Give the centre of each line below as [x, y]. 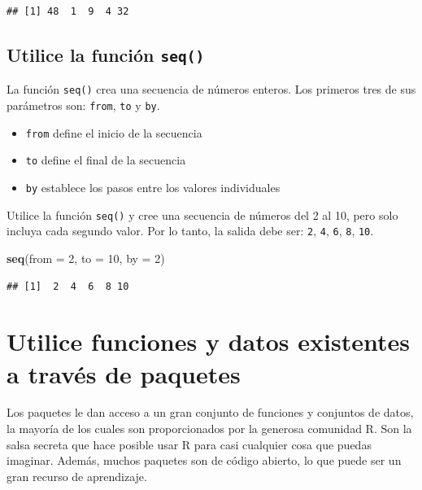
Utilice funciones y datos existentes [208, 341]
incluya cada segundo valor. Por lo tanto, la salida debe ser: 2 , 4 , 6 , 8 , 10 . [190, 231]
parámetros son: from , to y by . [83, 105]
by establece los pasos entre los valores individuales [153, 187]
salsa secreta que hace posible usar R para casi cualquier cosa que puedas [189, 444]
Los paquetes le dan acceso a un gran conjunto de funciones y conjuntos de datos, [210, 412]
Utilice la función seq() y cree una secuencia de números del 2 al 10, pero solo [202, 214]
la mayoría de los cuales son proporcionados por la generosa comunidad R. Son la [209, 429]
